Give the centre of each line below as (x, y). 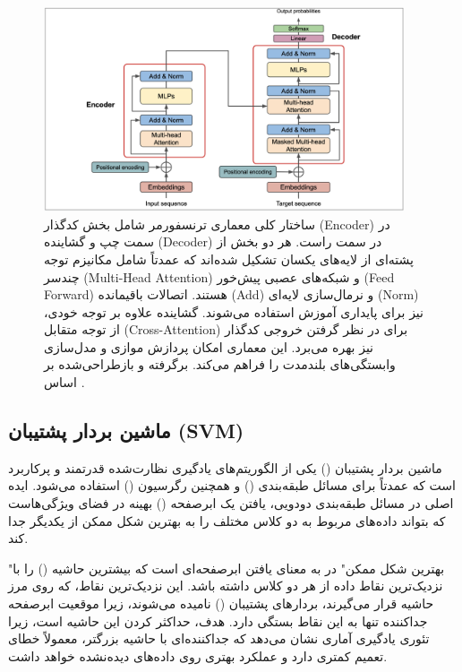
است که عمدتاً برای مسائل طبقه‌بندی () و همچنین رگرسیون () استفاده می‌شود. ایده (232, 485)
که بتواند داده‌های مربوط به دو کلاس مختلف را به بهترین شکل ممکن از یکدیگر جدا (227, 520)
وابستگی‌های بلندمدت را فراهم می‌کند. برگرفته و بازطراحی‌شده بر (220, 364)
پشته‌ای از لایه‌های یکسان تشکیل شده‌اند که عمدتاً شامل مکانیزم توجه (229, 258)
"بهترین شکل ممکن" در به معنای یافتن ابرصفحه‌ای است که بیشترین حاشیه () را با (227, 568)
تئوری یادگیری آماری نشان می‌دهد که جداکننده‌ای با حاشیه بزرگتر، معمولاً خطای (219, 638)
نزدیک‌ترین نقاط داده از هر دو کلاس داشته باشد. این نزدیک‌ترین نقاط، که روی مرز (226, 586)
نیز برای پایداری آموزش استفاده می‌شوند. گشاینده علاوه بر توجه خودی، (234, 311)
